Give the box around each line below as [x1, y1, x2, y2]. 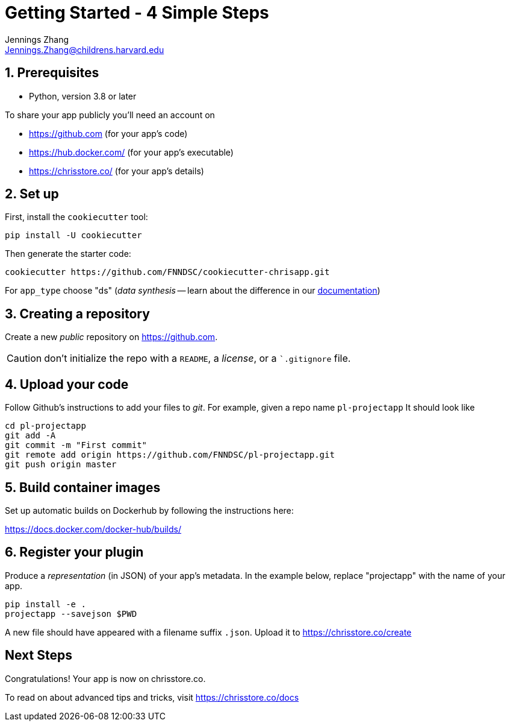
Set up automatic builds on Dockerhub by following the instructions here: [5, 505, 294, 516]
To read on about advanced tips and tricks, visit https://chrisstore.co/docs [5, 692, 299, 702]
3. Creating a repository [5, 306, 150, 321]
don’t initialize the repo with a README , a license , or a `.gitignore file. [44, 352, 351, 365]
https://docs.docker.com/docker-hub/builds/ [5, 523, 182, 534]
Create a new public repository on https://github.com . [5, 332, 218, 342]
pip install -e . [5, 599, 86, 609]
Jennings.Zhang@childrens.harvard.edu [5, 44, 164, 55]
